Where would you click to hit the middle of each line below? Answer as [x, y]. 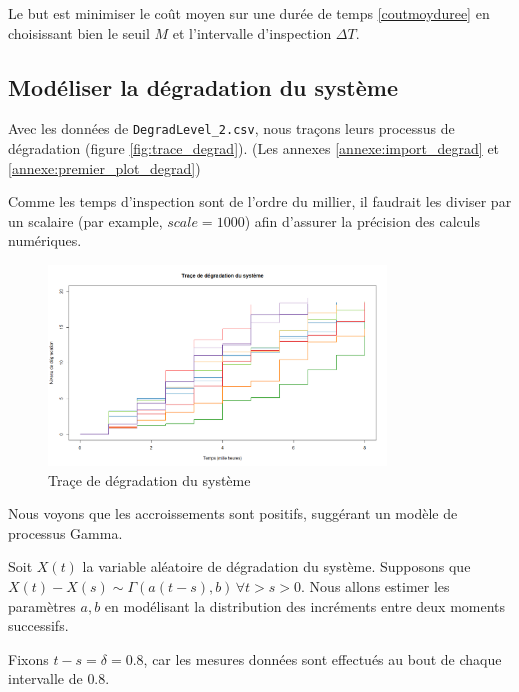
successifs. [38, 625]
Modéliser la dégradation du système [203, 86]
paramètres [42, 605]
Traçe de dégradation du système [149, 479]
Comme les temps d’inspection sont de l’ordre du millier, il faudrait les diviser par [260, 201]
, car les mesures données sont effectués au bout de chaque [322, 658]
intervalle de [45, 678]
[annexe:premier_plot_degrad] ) [104, 167]
